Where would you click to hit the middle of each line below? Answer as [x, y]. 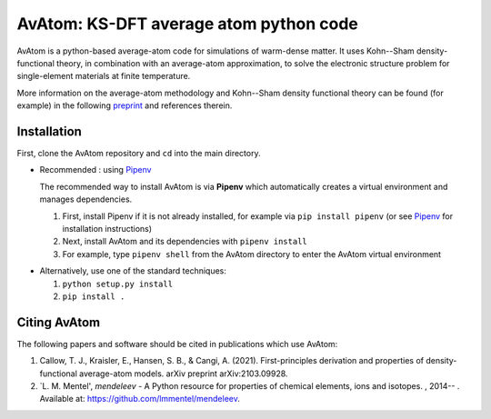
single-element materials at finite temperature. [104, 76]
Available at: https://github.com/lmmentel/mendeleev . [140, 399]
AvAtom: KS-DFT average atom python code [188, 24]
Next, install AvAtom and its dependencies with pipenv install [185, 242]
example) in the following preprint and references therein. [125, 105]
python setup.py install [117, 284]
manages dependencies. [86, 199]
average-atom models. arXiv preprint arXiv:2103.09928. [183, 374]
